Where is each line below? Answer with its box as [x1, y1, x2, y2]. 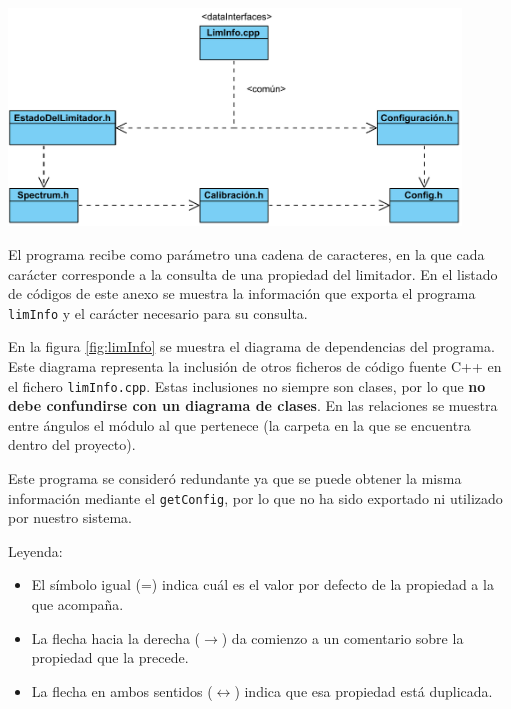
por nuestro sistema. [8, 507, 132, 528]
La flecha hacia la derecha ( [31, 627, 201, 648]
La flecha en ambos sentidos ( [31, 680, 213, 701]
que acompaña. [31, 594, 124, 615]
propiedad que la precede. [31, 647, 189, 668]
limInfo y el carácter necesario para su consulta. [8, 302, 308, 323]
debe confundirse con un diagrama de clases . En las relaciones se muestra [8, 395, 498, 416]
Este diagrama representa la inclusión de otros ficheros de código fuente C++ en [8, 356, 502, 376]
